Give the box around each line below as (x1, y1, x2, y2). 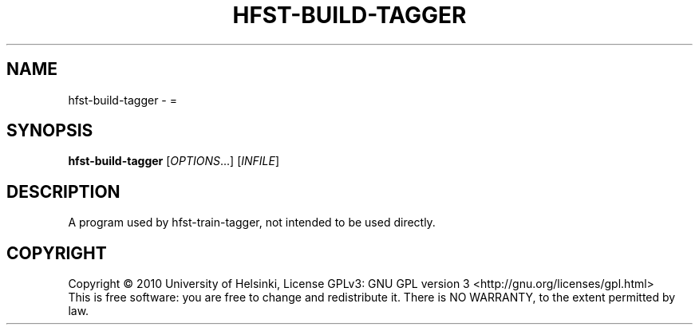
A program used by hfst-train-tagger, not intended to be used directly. (68, 215, 436, 230)
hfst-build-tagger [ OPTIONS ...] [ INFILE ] (68, 154, 280, 168)
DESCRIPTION (6, 181, 120, 202)
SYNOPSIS (6, 120, 93, 141)
